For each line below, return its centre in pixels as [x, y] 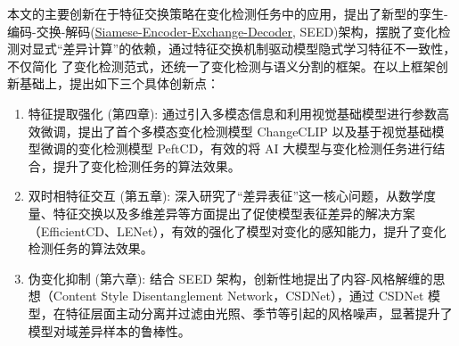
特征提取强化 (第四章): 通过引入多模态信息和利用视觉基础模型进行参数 [232, 113]
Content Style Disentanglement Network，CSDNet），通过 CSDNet [238, 296]
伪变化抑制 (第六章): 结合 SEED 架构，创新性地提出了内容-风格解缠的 [230, 278]
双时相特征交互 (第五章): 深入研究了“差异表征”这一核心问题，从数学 [226, 196]
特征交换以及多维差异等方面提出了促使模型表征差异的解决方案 [234, 213]
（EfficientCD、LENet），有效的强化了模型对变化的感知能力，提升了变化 [237, 231]
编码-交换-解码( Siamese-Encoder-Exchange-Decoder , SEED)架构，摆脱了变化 [223, 31]
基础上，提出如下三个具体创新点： [119, 83]
